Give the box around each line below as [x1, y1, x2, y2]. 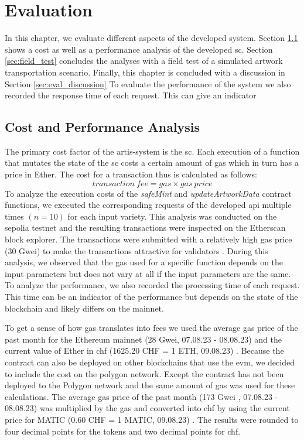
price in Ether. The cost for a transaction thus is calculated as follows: [5, 168, 257, 180]
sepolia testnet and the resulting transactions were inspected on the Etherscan [5, 221, 286, 234]
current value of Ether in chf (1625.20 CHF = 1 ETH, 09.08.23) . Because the [5, 344, 284, 357]
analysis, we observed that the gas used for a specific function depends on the [5, 256, 283, 268]
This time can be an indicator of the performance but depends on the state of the [5, 290, 298, 303]
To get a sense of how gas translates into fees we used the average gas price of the [5, 322, 298, 334]
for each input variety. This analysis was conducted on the [67, 210, 277, 222]
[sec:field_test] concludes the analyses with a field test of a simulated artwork [5, 54, 283, 67]
